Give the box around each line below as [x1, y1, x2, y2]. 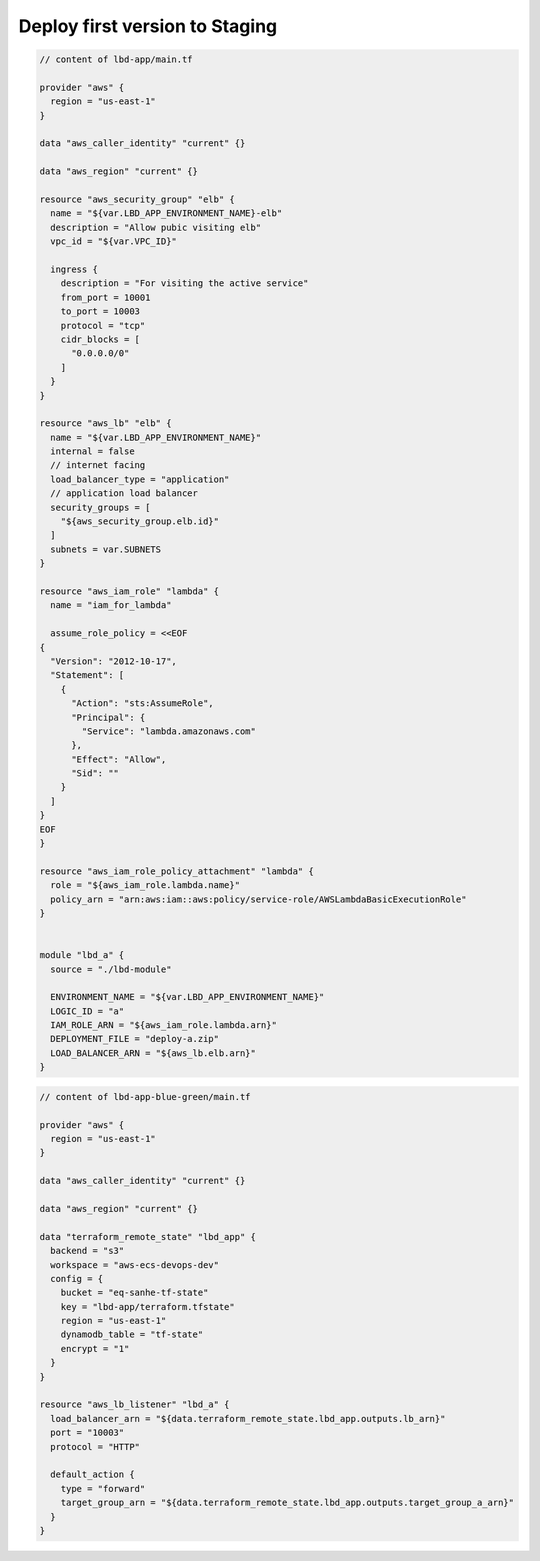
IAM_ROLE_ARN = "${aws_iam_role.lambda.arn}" [50, 1020, 277, 1031]
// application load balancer [50, 488, 199, 499]
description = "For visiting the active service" [60, 278, 309, 289]
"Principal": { [71, 711, 146, 723]
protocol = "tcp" [60, 320, 146, 331]
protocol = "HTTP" [50, 1441, 140, 1452]
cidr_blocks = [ [60, 333, 140, 345]
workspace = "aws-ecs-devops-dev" [50, 1259, 220, 1270]
